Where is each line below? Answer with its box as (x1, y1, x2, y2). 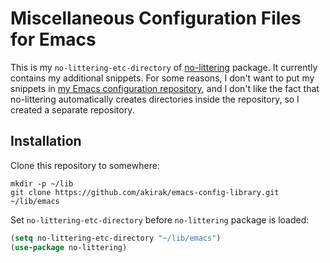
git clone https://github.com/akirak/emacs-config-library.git (10, 187, 280, 197)
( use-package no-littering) (10, 242, 128, 252)
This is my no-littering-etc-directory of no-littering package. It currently (10, 61, 318, 73)
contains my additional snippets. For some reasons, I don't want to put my (10, 72, 315, 84)
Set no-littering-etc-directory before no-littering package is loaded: (10, 213, 310, 226)
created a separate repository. (10, 103, 135, 116)
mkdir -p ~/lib (10, 178, 74, 189)
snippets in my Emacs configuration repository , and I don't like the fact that (10, 82, 320, 94)
